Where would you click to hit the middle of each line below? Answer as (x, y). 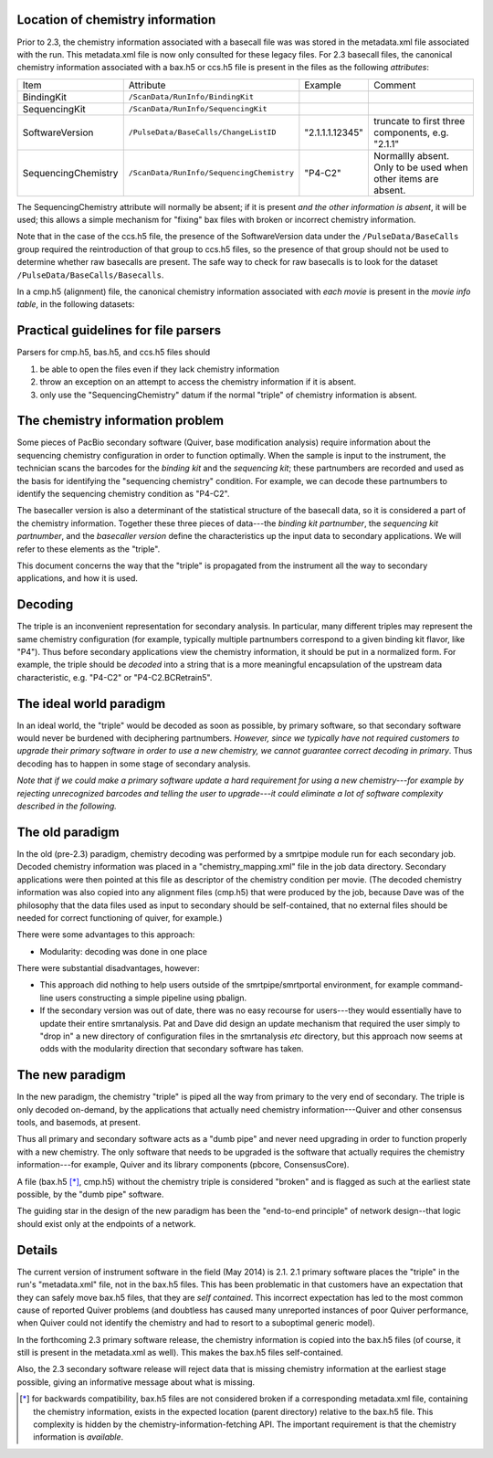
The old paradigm (68, 832)
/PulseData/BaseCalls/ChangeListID (202, 132)
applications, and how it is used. (78, 578)
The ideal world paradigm (91, 703)
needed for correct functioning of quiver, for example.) (120, 917)
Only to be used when (421, 167)
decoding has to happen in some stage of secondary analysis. (134, 764)
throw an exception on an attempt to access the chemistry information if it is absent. (198, 382)
